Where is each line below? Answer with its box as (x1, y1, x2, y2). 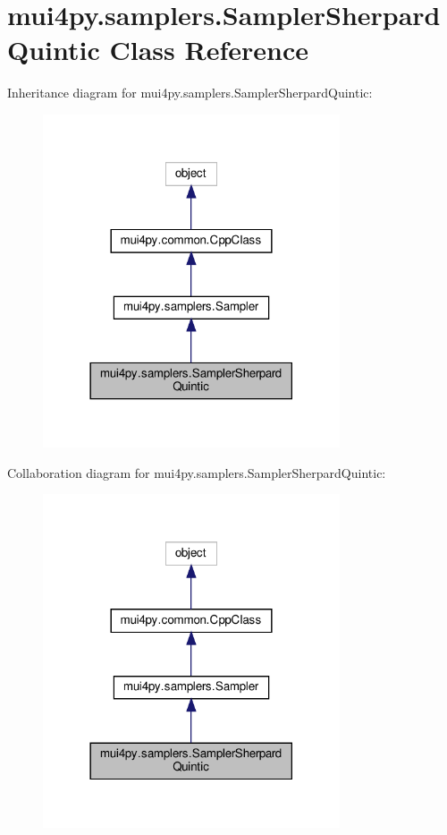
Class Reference (109, 31, 308, 68)
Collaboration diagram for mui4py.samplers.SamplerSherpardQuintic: (7, 463, 386, 481)
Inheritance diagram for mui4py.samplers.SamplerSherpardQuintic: (7, 83, 373, 102)
